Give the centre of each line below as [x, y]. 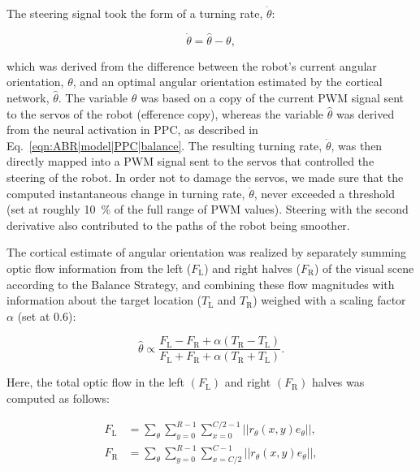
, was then [357, 145]
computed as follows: [58, 398]
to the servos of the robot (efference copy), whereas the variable [165, 113]
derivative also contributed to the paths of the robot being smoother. [178, 225]
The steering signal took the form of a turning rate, [135, 13]
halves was [338, 382]
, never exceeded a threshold [324, 193]
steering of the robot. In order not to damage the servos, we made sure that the [205, 177]
